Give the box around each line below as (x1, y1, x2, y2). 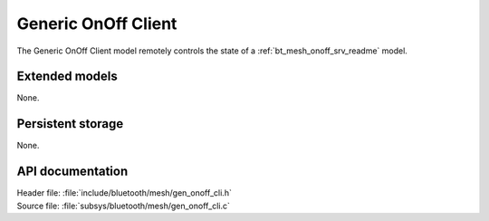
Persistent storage (16, 116, 124, 131)
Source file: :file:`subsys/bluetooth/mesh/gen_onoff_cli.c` (16, 200, 231, 211)
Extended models (16, 69, 118, 84)
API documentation (16, 164, 129, 179)
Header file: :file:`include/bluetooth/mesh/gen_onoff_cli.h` (16, 187, 233, 198)
